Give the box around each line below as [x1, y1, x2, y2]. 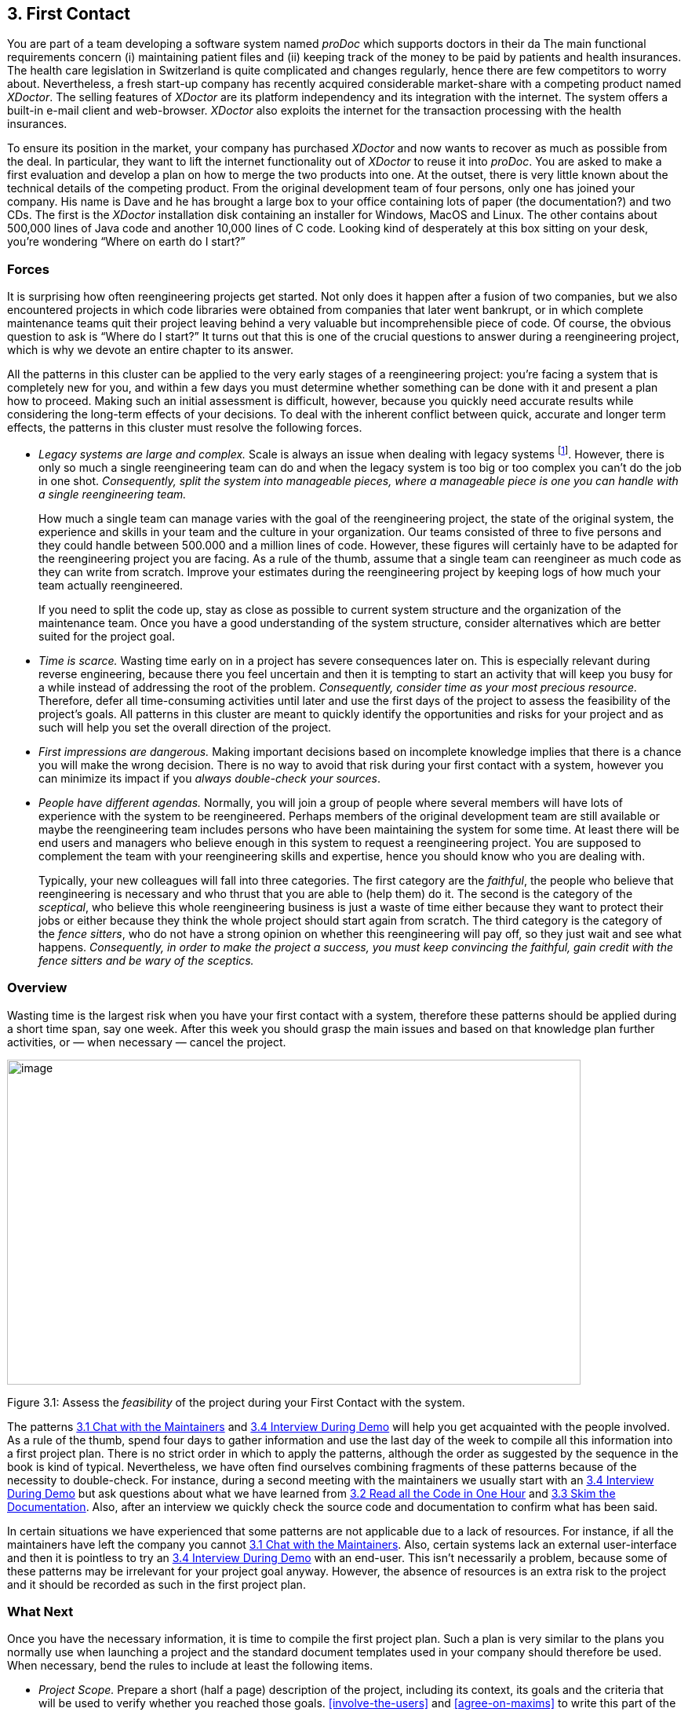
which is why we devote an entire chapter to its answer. [7, 343, 294, 357]
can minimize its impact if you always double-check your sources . [38, 771, 381, 785]
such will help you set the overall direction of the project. [38, 720, 332, 734]
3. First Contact [7, 4, 130, 24]
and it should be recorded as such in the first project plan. [7, 1577, 306, 1591]
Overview [7, 980, 67, 996]
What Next [7, 1603, 74, 1619]
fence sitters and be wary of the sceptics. [38, 953, 254, 967]
